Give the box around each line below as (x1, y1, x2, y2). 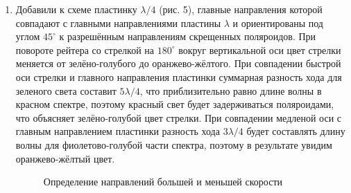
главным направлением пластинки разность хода (15, 124, 220, 138)
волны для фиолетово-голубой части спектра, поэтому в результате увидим (15, 137, 332, 151)
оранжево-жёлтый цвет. (15, 151, 115, 165)
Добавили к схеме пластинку (15, 2, 137, 16)
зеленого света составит (15, 83, 117, 98)
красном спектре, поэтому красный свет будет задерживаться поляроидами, (15, 97, 334, 111)
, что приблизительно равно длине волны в (139, 83, 322, 98)
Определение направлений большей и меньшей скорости (43, 174, 283, 189)
